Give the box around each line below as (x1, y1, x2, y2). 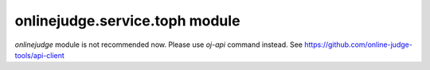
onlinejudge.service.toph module (14, 12, 240, 29)
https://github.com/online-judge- (303, 40, 413, 49)
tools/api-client (14, 50, 65, 60)
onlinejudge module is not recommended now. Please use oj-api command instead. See (14, 40, 303, 49)
